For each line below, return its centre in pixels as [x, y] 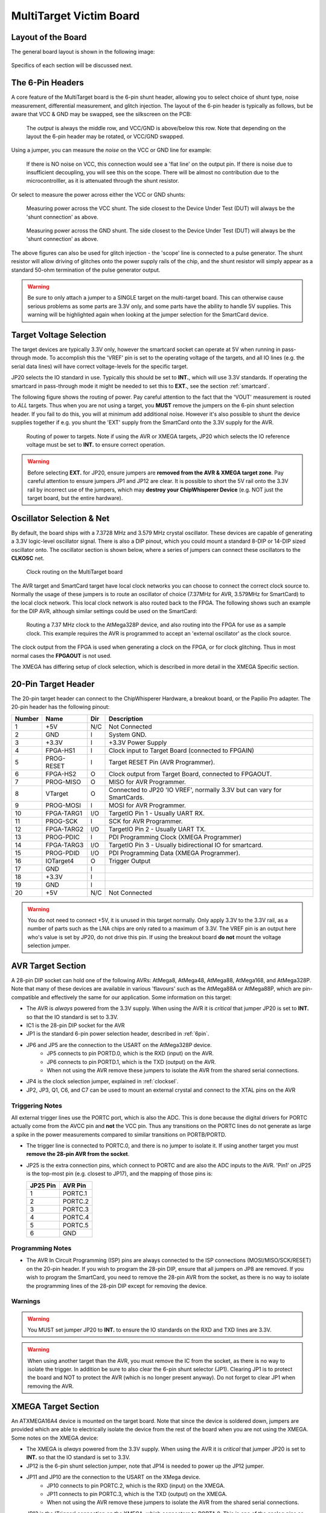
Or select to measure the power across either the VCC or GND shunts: [98, 194]
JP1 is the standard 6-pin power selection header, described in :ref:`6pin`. [118, 1034]
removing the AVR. [51, 1386]
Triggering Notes [37, 1106]
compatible [25, 997]
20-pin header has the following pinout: [60, 707]
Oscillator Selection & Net [60, 518]
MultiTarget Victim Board [75, 16]
